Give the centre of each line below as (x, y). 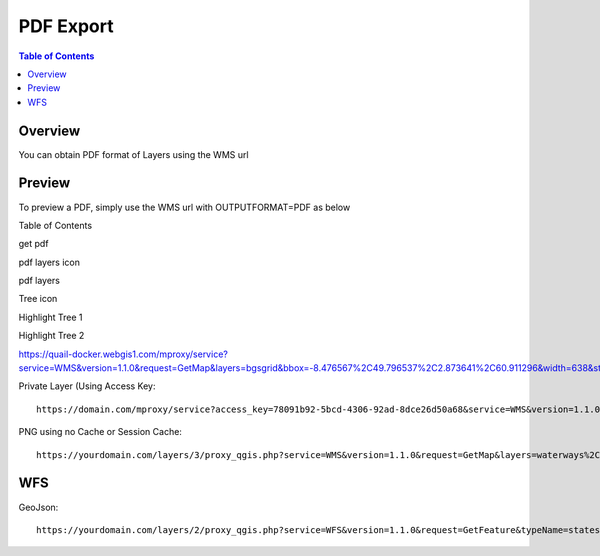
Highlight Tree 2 (51, 336)
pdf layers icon (49, 262)
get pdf (33, 244)
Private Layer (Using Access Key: (87, 386)
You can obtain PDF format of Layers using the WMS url (133, 154)
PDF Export (66, 26)
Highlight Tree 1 (51, 317)
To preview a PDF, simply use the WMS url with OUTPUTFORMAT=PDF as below (184, 207)
